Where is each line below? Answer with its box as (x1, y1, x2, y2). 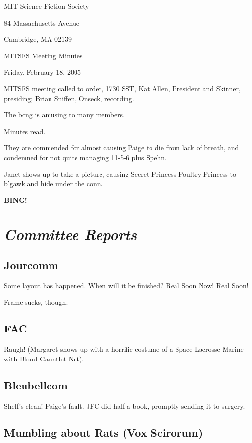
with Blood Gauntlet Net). (4, 353, 84, 363)
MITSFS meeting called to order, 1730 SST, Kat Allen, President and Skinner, (4, 83, 241, 93)
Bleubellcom (4, 377, 68, 392)
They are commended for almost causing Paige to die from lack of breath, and (4, 142, 239, 153)
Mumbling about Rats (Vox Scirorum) (4, 424, 203, 440)
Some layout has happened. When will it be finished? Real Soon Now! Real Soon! (4, 280, 249, 290)
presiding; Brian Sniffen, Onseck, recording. (4, 93, 134, 103)
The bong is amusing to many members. (4, 110, 125, 120)
